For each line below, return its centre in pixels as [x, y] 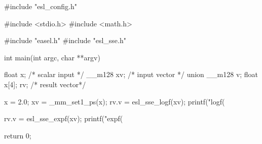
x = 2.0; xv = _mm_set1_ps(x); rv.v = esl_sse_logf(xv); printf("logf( [115, 101]
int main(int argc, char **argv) [52, 57]
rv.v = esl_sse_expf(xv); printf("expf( [64, 118]
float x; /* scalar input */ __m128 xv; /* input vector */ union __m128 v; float [131, 74]
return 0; [18, 135]
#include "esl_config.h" [41, 6]
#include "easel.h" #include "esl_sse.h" [65, 40]
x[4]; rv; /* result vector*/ [45, 84]
